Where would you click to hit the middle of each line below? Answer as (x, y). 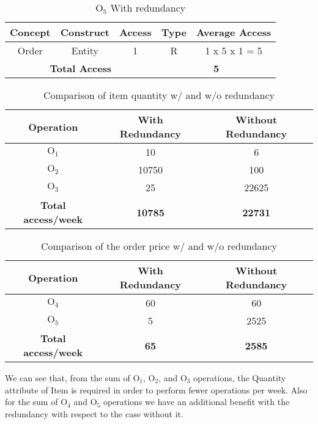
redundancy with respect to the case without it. (94, 413)
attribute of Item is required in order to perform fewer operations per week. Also (156, 389)
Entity (85, 50)
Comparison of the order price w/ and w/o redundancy (159, 246)
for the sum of (31, 402)
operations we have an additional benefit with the (196, 402)
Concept (30, 32)
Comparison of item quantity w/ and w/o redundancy (159, 95)
